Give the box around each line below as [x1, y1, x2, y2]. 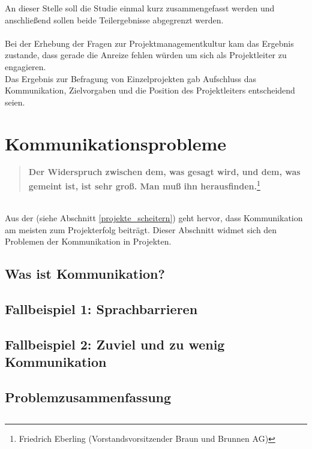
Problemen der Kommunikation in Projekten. [5, 235, 172, 248]
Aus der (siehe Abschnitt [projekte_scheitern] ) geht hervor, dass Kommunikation [5, 211, 303, 224]
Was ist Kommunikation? [5, 264, 165, 283]
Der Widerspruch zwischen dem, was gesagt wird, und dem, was [28, 165, 301, 178]
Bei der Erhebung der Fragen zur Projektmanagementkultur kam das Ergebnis [5, 37, 294, 49]
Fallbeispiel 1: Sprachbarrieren [5, 299, 198, 318]
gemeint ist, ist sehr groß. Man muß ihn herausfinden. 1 [28, 178, 260, 192]
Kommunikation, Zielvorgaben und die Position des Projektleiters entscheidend [5, 84, 295, 97]
